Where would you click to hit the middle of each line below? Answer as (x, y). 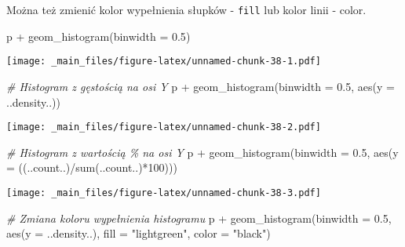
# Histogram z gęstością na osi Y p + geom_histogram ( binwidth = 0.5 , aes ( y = (201, 86)
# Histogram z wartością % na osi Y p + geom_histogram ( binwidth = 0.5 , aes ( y (202, 152)
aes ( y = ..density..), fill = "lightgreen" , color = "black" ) (139, 233)
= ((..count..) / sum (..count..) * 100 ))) (92, 167)
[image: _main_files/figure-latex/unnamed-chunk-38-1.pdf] (164, 62)
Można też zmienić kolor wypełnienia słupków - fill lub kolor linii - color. (186, 9)
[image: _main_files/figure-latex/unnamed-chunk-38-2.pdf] (164, 127)
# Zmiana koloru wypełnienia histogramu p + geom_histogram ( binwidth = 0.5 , (199, 218)
